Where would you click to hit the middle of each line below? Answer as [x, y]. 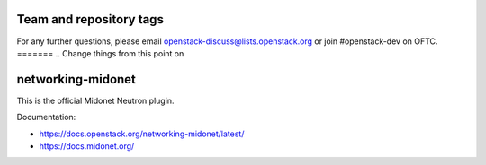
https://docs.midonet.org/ [87, 146]
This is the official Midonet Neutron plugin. [95, 100]
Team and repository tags [90, 19]
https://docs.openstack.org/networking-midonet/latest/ [142, 134]
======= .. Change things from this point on [100, 53]
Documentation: [46, 117]
